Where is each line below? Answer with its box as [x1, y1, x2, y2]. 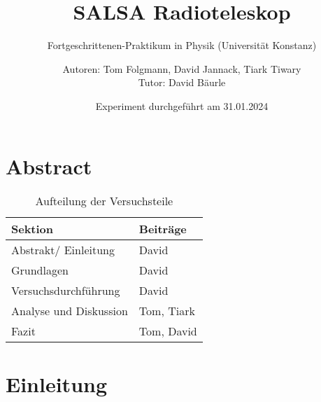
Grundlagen [11, 262, 69, 279]
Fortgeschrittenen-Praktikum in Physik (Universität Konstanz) [47, 38, 317, 53]
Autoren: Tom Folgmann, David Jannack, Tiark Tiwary [62, 61, 301, 76]
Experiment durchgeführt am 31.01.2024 [95, 98, 269, 113]
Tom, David [138, 323, 197, 340]
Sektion [11, 221, 54, 237]
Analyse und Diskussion [11, 303, 128, 319]
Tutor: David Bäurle [138, 75, 226, 90]
